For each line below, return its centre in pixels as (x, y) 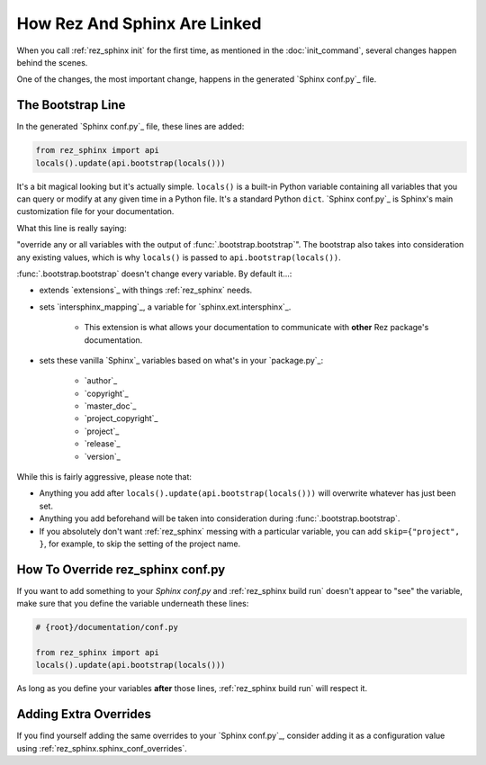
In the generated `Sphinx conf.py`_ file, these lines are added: (130, 127)
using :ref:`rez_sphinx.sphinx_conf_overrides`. (102, 748)
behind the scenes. (52, 62)
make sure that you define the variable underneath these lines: (133, 604)
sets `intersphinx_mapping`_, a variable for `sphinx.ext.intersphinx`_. (165, 307)
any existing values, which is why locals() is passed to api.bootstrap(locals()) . (179, 257)
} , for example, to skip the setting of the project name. (140, 544)
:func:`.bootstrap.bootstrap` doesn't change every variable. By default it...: (154, 274)
